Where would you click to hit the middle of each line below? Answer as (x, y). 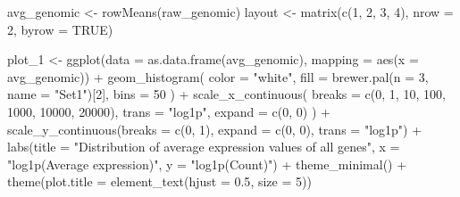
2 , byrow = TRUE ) (60, 29)
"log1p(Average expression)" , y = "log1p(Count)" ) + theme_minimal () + (207, 164)
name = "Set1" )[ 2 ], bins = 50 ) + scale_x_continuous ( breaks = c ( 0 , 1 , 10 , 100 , (226, 94)
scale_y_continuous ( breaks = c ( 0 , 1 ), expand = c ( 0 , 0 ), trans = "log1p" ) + (215, 129)
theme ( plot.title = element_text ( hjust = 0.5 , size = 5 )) (159, 181)
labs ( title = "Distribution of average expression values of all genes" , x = (204, 147)
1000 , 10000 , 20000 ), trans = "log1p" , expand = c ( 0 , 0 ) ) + (169, 111)
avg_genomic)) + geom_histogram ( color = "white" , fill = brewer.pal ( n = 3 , (218, 76)
